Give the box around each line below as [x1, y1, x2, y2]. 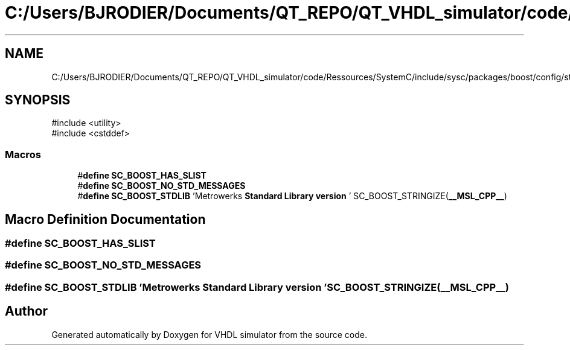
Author [5, 304, 48, 319]
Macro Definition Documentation [5, 211, 206, 227]
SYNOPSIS [5, 92, 71, 108]
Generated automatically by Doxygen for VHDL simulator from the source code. [51, 329, 368, 340]
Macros [5, 148, 41, 161]
